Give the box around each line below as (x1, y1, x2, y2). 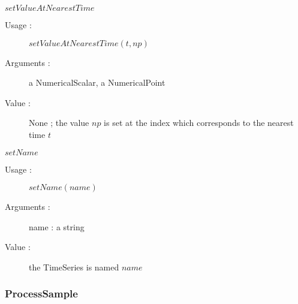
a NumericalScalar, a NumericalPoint (29, 76, 165, 89)
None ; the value (29, 116, 89, 129)
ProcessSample (5, 286, 78, 301)
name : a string (29, 220, 85, 233)
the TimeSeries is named (29, 260, 119, 273)
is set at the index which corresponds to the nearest (104, 116, 294, 129)
